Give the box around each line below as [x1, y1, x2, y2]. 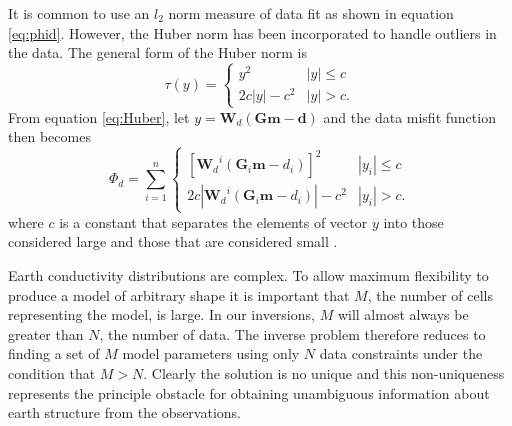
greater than [8, 323, 84, 344]
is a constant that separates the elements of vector [59, 211, 368, 232]
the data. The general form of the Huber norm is [8, 42, 307, 63]
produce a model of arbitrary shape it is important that [8, 284, 350, 305]
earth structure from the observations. [8, 402, 241, 423]
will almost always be [337, 304, 469, 325]
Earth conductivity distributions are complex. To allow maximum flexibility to [8, 264, 489, 285]
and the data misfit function [323, 106, 496, 127]
